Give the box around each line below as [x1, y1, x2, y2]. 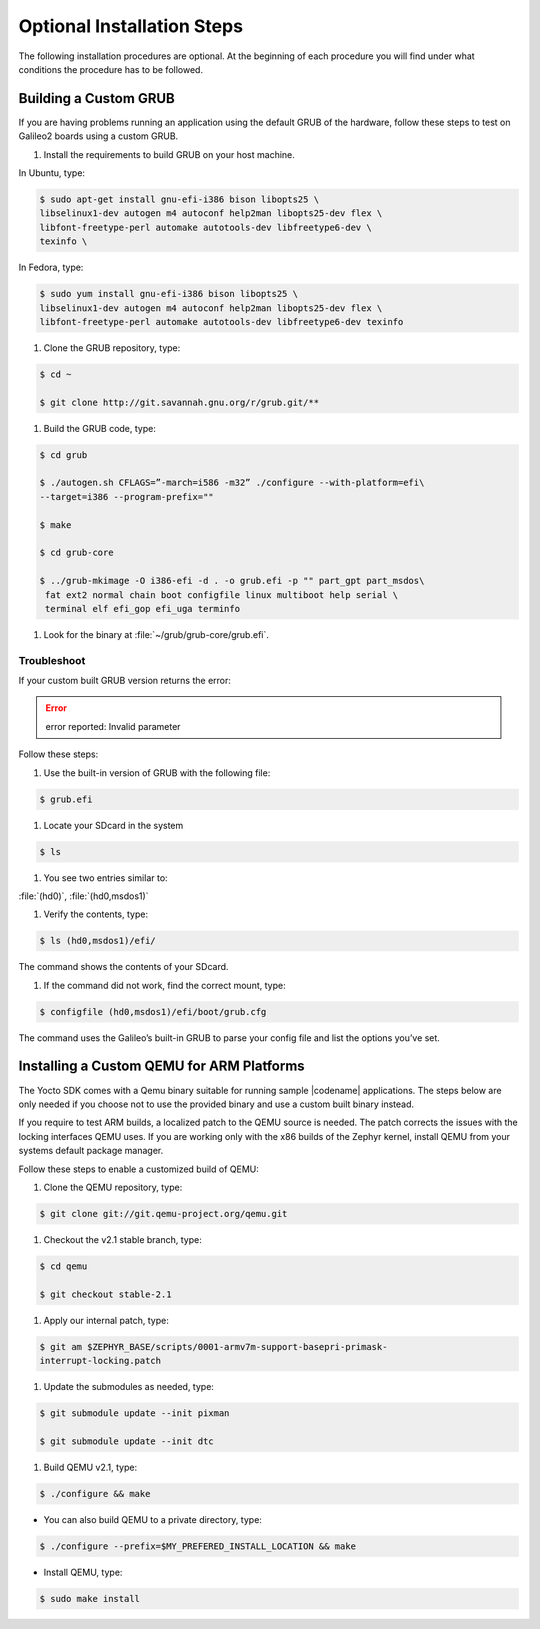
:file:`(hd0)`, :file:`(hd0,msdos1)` [18, 890, 149, 902]
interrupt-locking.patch [39, 1355, 162, 1367]
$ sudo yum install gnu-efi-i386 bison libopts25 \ [39, 288, 299, 300]
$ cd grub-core [39, 547, 114, 559]
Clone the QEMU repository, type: [43, 1181, 183, 1193]
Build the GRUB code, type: [43, 422, 157, 434]
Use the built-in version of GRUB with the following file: [43, 766, 271, 779]
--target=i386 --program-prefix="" [39, 491, 214, 502]
